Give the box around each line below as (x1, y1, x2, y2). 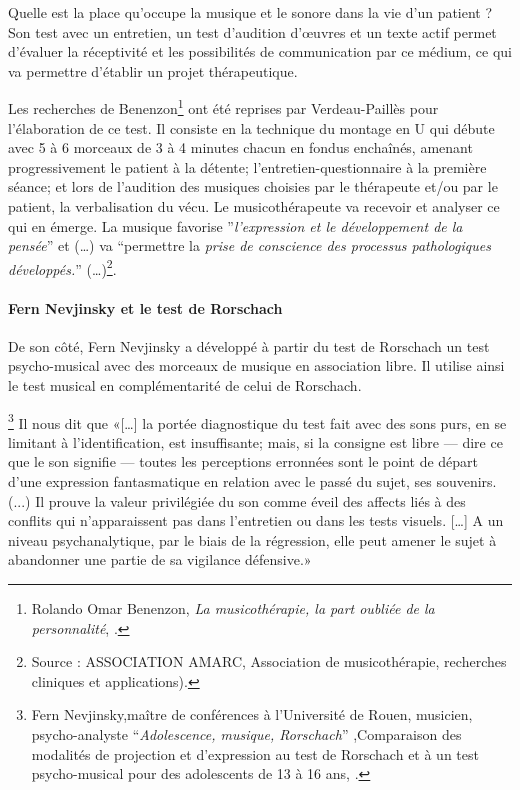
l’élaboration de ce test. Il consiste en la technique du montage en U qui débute (8, 117, 495, 138)
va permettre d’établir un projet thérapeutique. (8, 60, 298, 81)
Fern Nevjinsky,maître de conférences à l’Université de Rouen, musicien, (31, 704, 473, 725)
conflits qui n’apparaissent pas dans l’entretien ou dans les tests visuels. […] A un (8, 510, 504, 531)
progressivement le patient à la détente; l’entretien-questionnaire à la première (8, 156, 487, 177)
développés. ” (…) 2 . (8, 255, 117, 279)
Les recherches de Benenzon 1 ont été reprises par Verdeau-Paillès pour (8, 95, 439, 119)
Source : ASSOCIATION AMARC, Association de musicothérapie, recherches (31, 651, 507, 672)
